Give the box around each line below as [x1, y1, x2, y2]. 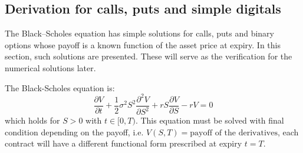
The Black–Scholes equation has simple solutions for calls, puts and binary [5, 27, 274, 39]
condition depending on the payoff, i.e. [5, 125, 144, 138]
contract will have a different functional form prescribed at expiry [5, 137, 242, 149]
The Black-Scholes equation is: [5, 81, 115, 94]
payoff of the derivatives [190, 128, 278, 137]
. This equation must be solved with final [135, 114, 284, 127]
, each [277, 125, 299, 138]
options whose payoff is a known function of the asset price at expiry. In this [5, 38, 281, 51]
